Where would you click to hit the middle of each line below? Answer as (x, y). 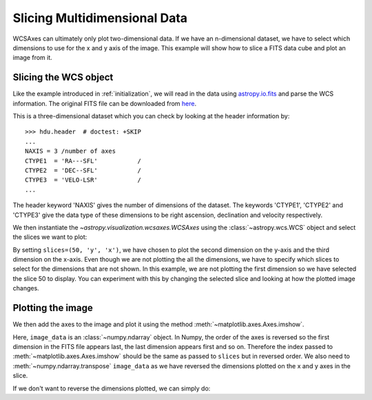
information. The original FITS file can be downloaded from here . (104, 103)
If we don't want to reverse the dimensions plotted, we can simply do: (112, 388)
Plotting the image (53, 308)
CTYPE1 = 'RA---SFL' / (83, 161)
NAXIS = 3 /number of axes (71, 151)
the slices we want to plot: (50, 237)
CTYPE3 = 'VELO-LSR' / (83, 180)
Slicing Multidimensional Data (100, 18)
